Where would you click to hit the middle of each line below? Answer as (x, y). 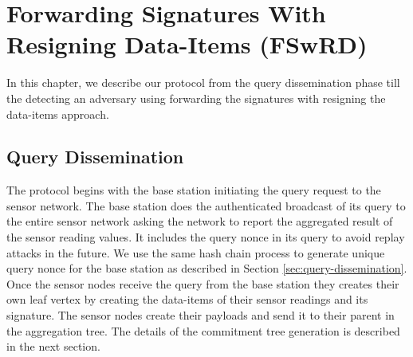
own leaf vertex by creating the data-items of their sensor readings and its (187, 299)
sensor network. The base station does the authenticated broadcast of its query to (206, 205)
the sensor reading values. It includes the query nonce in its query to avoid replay (206, 237)
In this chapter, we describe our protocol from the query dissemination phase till (203, 82)
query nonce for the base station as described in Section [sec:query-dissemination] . (207, 268)
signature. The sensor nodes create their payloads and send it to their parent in (201, 315)
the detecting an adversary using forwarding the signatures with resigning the (196, 98)
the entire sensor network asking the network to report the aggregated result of (200, 221)
